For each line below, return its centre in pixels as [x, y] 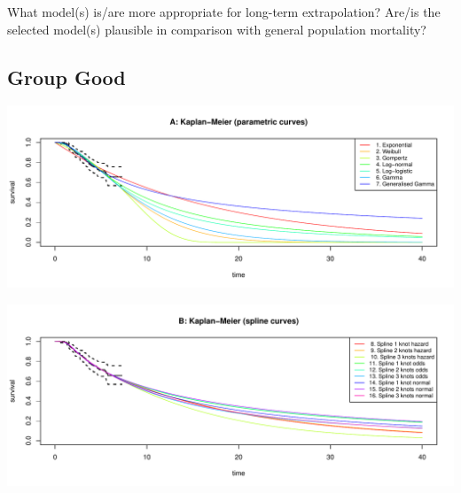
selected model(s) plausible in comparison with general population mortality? [217, 29]
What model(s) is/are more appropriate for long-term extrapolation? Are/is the [224, 12]
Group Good [66, 77]
